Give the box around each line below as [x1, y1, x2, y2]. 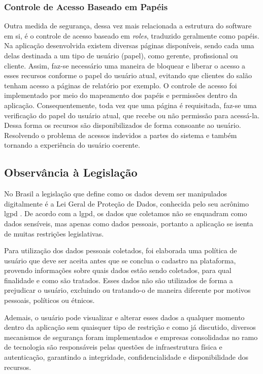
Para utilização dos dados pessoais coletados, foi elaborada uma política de [4, 245, 237, 256]
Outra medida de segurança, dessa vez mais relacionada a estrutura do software [4, 20, 252, 31]
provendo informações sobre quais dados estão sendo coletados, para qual [4, 265, 232, 276]
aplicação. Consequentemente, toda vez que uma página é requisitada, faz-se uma [4, 99, 257, 110]
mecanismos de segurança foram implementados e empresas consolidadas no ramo [4, 331, 258, 342]
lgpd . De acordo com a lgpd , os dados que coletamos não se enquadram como [4, 208, 247, 219]
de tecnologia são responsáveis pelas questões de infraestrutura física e [4, 342, 222, 352]
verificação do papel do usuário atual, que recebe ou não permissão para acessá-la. [4, 110, 260, 120]
